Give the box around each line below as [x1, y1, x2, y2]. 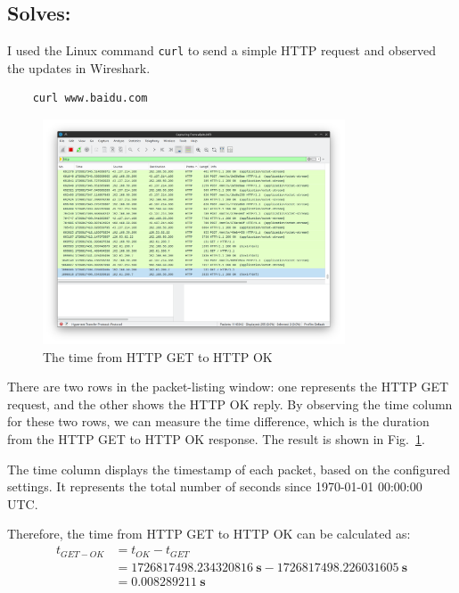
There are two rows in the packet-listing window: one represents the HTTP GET [7, 377, 449, 396]
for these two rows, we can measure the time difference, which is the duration [7, 412, 430, 431]
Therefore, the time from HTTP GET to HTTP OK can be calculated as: [7, 524, 411, 543]
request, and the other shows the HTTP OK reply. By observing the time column [7, 394, 453, 413]
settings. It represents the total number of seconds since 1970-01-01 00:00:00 [7, 477, 422, 496]
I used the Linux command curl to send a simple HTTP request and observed [7, 41, 436, 60]
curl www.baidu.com [32, 92, 148, 105]
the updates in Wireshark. [7, 58, 151, 77]
